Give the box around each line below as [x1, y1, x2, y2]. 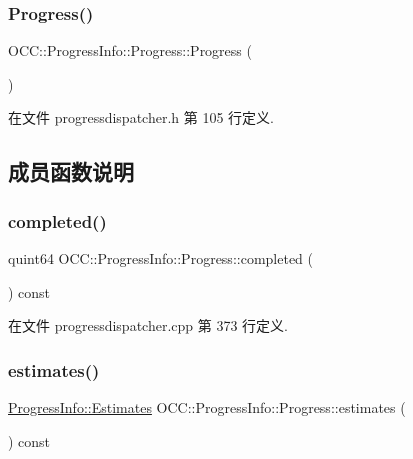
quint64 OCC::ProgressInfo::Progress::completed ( [8, 248, 313, 268]
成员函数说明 [8, 156, 134, 187]
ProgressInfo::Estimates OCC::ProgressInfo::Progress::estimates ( [8, 397, 406, 417]
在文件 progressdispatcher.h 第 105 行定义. [8, 107, 274, 128]
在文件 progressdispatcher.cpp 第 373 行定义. [8, 315, 288, 336]
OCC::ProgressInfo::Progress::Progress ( [8, 40, 252, 61]
